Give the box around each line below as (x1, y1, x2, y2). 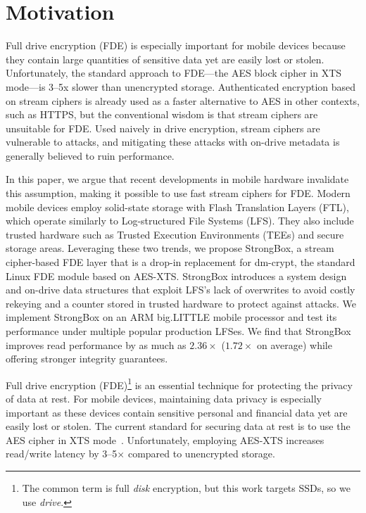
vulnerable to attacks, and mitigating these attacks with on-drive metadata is (6, 134, 340, 149)
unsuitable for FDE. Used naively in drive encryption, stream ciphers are (6, 120, 320, 135)
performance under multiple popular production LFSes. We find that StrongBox (6, 324, 351, 338)
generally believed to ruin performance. (6, 148, 175, 163)
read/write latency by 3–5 (6, 446, 118, 461)
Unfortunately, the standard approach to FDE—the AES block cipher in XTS (6, 65, 342, 80)
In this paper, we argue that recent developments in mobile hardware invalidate (6, 172, 349, 186)
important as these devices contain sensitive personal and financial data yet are (6, 405, 348, 419)
